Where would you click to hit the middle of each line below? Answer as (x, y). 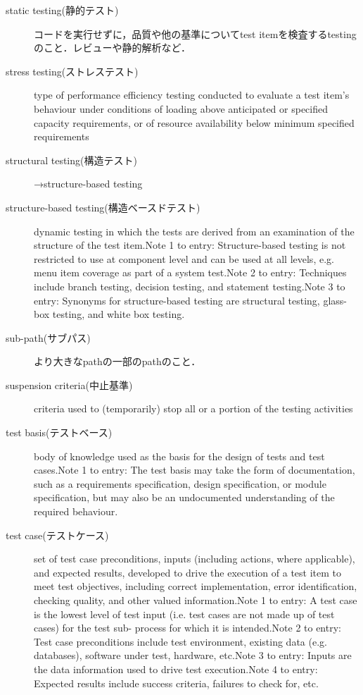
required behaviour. (76, 511)
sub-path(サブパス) (48, 337)
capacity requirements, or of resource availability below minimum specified (194, 122)
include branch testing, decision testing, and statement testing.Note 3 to (190, 286)
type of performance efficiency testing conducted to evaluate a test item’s (192, 95)
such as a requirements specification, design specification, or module (180, 483)
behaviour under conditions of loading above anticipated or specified (181, 108)
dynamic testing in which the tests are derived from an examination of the (194, 231)
